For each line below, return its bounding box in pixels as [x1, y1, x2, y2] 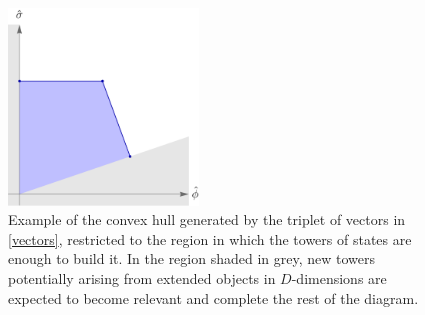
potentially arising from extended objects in [8, 267, 276, 288]
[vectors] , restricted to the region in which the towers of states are [8, 228, 412, 249]
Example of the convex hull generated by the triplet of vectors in [8, 209, 406, 230]
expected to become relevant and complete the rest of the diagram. [8, 287, 419, 308]
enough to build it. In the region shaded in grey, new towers [8, 248, 376, 269]
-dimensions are [291, 267, 387, 288]
